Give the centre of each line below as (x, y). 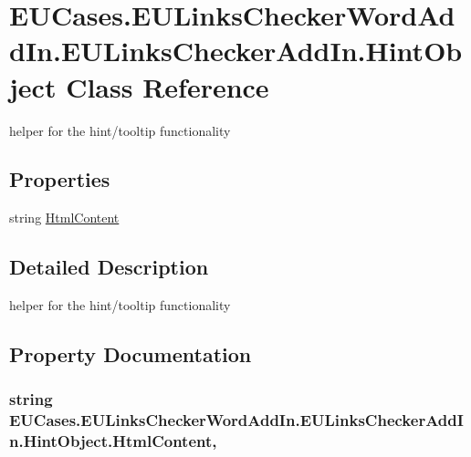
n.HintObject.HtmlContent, (113, 441)
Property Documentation (131, 354)
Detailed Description (109, 267)
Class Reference (167, 86)
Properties (60, 179)
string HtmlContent (64, 218)
